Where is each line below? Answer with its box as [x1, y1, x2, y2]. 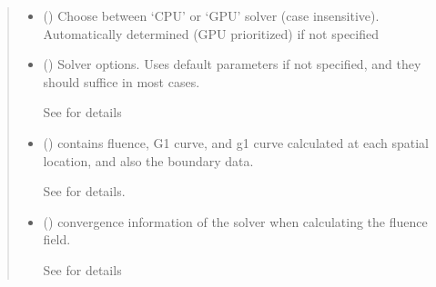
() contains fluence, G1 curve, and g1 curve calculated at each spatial [43, 133, 430, 152]
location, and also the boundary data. [43, 151, 254, 170]
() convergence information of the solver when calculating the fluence [43, 212, 428, 231]
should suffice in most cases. [43, 72, 200, 91]
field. [43, 230, 71, 249]
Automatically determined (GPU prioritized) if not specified [43, 24, 380, 43]
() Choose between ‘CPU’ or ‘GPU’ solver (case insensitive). [43, 6, 380, 25]
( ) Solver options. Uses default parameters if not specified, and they [43, 54, 421, 74]
